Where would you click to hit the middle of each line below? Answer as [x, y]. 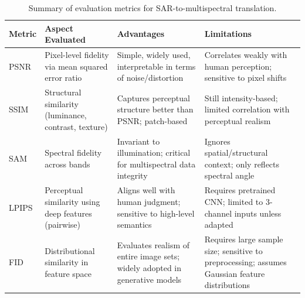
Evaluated [65, 40]
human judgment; [149, 201]
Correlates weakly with [246, 55]
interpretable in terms [156, 66]
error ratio [63, 78]
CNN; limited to [234, 201]
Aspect [59, 28]
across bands [67, 164]
